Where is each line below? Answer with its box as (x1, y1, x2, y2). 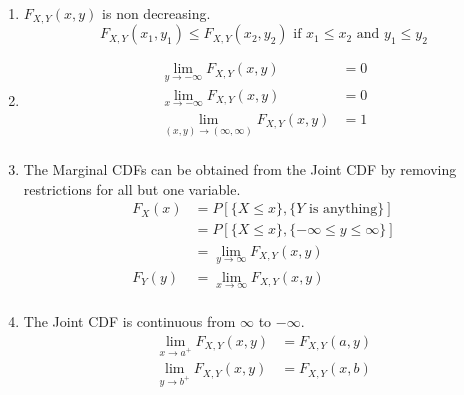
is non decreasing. (102, 3, 211, 23)
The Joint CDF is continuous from (23, 311, 236, 332)
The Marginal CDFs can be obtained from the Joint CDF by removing (23, 159, 457, 180)
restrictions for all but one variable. (23, 178, 241, 199)
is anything (309, 202, 378, 217)
